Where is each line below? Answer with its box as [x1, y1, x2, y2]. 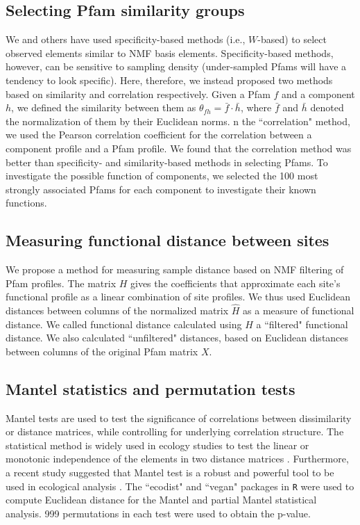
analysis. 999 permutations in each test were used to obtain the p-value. [6, 506, 311, 520]
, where [240, 100, 272, 115]
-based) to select [257, 32, 327, 47]
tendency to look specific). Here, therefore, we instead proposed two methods [6, 72, 333, 87]
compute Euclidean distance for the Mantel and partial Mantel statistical [6, 492, 317, 507]
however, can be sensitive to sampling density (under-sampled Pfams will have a [6, 59, 347, 74]
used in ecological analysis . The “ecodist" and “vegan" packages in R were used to [6, 478, 354, 493]
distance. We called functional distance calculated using [6, 316, 242, 331]
